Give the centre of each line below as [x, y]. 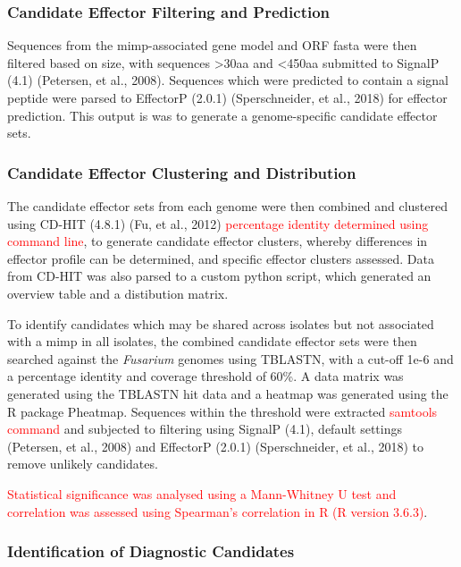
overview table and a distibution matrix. [118, 293]
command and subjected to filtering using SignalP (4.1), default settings [205, 429]
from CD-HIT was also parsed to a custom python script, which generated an [219, 276]
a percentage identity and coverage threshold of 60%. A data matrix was [205, 376]
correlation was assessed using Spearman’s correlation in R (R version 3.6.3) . [218, 511]
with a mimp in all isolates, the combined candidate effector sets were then [212, 341]
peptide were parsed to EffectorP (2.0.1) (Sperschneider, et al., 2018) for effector [227, 97]
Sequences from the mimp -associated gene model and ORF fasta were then [212, 45]
